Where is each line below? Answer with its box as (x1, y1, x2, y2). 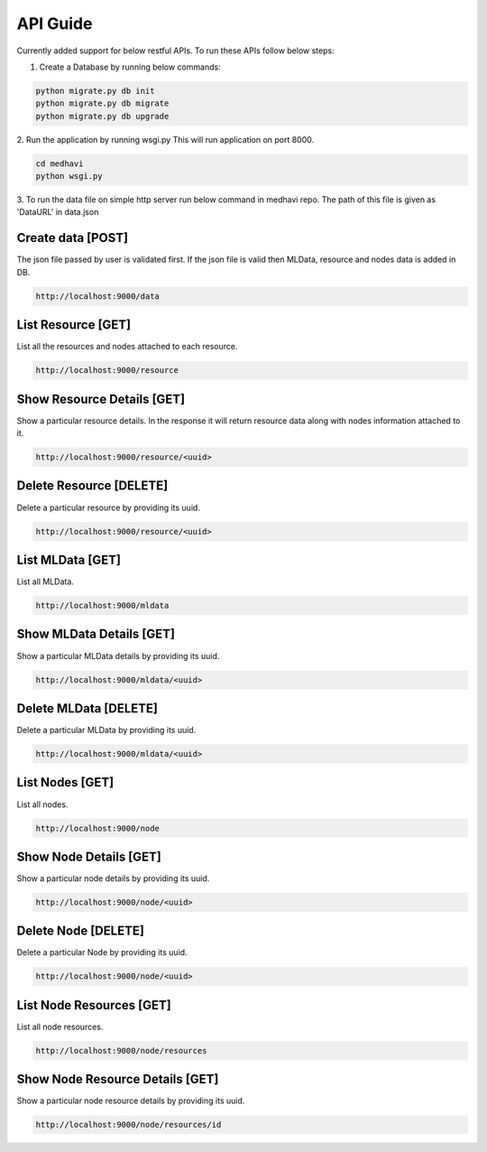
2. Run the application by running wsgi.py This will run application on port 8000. (16, 134, 315, 144)
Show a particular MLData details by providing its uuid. (16, 650, 220, 661)
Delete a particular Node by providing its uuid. (16, 947, 188, 958)
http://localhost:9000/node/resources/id (35, 1119, 222, 1130)
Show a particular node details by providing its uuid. (16, 873, 210, 884)
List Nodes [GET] (16, 775, 115, 790)
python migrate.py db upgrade (35, 111, 170, 121)
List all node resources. (16, 1021, 104, 1032)
